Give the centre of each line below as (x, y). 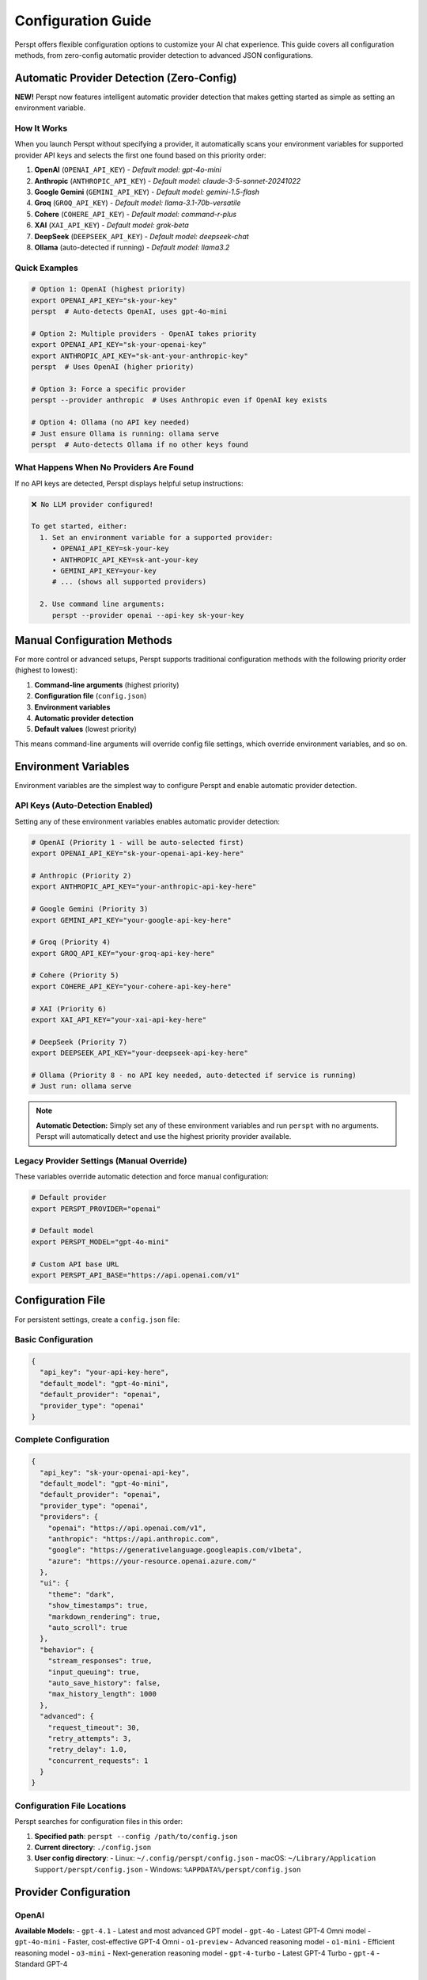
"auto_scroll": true (88, 1628)
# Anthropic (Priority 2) (81, 876)
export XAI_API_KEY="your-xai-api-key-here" (119, 1020)
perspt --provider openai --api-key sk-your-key (148, 615)
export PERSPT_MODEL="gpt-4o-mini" (100, 1242)
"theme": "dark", (81, 1594)
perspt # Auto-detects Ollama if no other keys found (140, 444)
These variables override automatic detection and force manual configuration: (142, 1177)
